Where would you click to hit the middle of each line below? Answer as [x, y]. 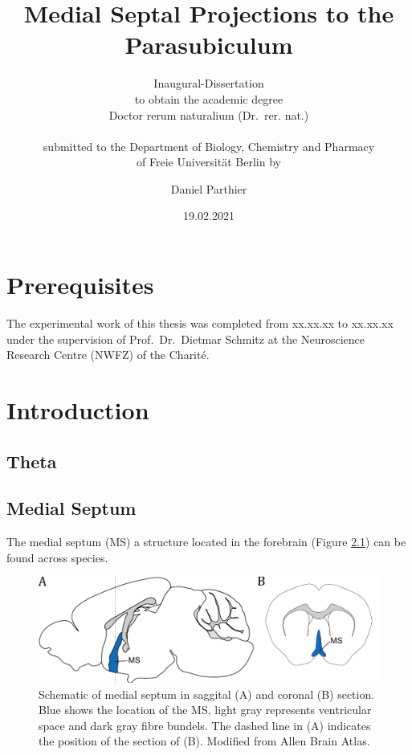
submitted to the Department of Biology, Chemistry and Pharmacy [209, 146]
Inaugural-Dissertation [209, 83]
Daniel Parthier [209, 188]
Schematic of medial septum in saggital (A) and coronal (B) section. [207, 694]
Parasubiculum [209, 45]
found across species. [57, 557]
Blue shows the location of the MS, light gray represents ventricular [205, 710]
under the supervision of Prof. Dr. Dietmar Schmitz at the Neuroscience [186, 339]
